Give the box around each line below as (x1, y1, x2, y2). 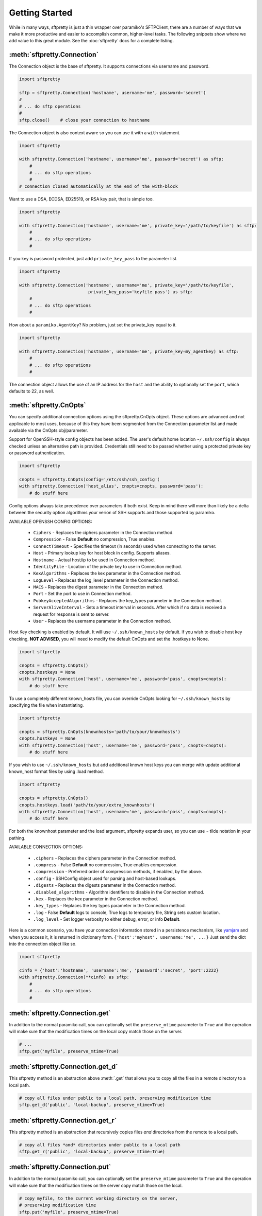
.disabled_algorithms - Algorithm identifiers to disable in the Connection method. (33, 889, 205, 895)
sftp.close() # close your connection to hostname (19, 117, 150, 123)
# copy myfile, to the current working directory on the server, (19, 1196, 178, 1201)
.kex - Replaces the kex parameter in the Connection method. (33, 895, 158, 902)
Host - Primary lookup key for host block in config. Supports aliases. (33, 550, 171, 556)
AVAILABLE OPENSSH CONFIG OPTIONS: (9, 519, 92, 524)
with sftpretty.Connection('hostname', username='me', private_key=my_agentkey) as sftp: (19, 348, 240, 354)
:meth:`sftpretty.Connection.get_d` (9, 1063, 118, 1071)
